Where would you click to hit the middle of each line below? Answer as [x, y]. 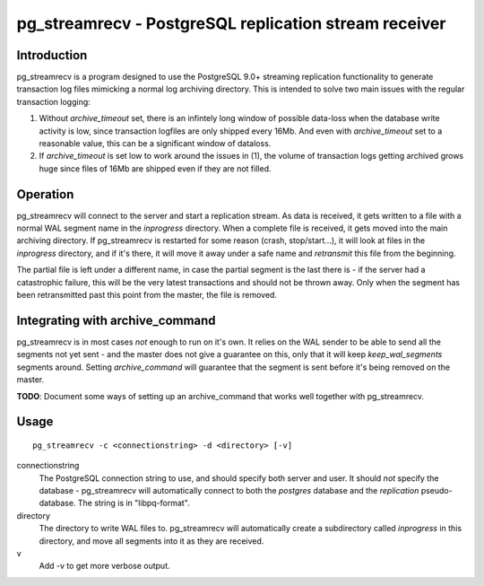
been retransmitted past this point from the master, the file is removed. [147, 295]
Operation [45, 194]
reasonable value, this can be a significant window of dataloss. [155, 144]
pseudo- [436, 491]
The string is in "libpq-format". [134, 503]
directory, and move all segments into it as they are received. [151, 541]
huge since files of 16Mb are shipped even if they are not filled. [155, 168]
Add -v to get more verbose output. [104, 566]
